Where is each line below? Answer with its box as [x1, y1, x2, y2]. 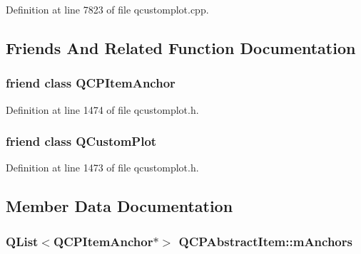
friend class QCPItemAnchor [6, 74, 176, 92]
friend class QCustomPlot [6, 132, 157, 150]
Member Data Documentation [6, 195, 233, 217]
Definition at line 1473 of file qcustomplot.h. [6, 160, 199, 175]
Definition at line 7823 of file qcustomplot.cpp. [6, 2, 209, 16]
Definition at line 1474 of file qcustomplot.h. [6, 102, 199, 117]
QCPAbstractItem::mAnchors [178, 232, 352, 250]
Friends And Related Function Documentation [6, 36, 356, 58]
